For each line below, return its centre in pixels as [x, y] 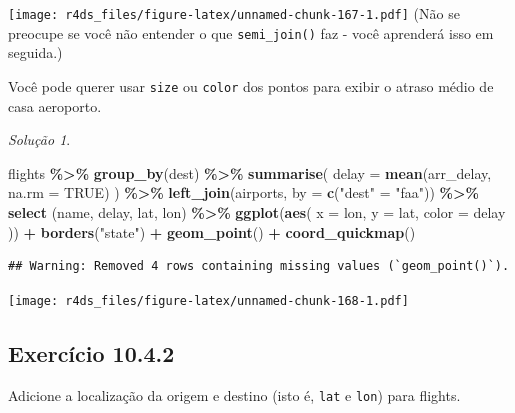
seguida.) [35, 52]
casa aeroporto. [55, 105]
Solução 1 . [39, 139]
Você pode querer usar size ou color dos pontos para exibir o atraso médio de [251, 85]
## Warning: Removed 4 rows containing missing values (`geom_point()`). [259, 266]
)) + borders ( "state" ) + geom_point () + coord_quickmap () [212, 231]
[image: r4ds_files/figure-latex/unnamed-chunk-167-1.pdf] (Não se [234, 13]
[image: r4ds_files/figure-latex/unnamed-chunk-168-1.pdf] [208, 300]
